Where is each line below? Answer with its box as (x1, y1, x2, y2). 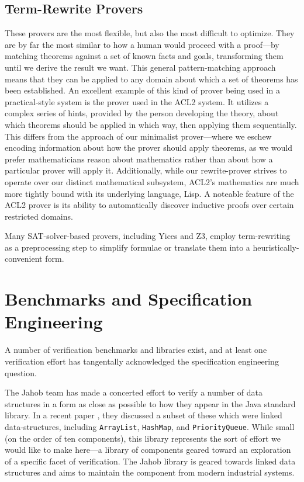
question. (5, 366, 37, 379)
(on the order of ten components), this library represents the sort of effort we (5, 432, 281, 444)
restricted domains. (5, 210, 73, 222)
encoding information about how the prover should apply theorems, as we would (5, 141, 292, 154)
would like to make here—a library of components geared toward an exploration (5, 443, 291, 456)
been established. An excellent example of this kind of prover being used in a (5, 84, 280, 96)
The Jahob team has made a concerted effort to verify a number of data (5, 386, 262, 398)
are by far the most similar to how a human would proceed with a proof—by (5, 38, 279, 50)
